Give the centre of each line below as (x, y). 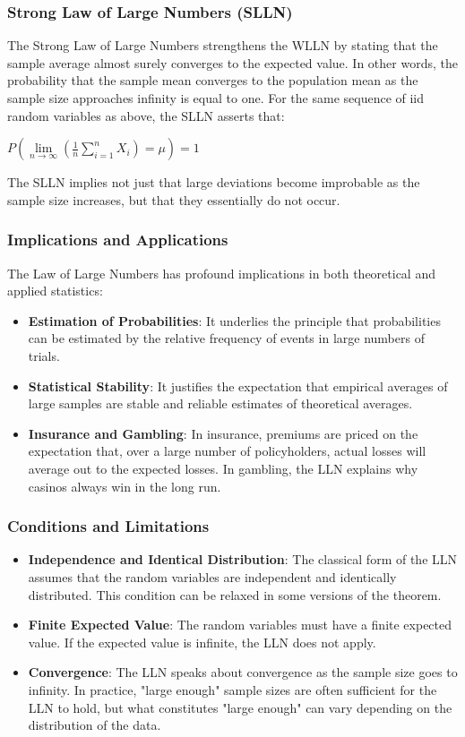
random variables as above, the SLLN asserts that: (146, 115)
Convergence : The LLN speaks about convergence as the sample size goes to (243, 672)
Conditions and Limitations (108, 526)
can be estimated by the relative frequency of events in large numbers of (226, 338)
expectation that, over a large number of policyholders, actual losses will (227, 451)
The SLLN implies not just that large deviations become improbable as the (214, 182)
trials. (44, 355)
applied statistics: (55, 291)
